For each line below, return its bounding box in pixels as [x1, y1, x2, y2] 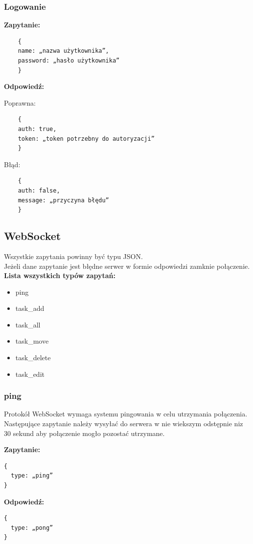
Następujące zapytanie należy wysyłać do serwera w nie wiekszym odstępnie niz [4, 418, 243, 429]
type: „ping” [11, 472, 53, 479]
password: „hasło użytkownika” [18, 57, 120, 64]
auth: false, [18, 187, 60, 194]
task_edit [15, 369, 45, 379]
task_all [15, 319, 41, 329]
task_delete [15, 352, 51, 363]
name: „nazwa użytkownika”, [18, 47, 109, 55]
